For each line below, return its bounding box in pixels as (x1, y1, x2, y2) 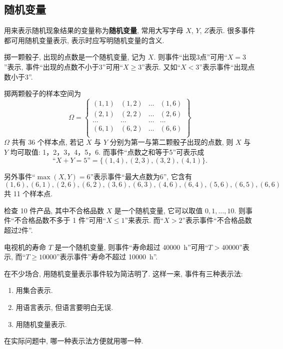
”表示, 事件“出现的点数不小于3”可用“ (4, 61, 123, 72)
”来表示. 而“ (124, 215, 164, 225)
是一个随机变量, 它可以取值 (114, 205, 203, 215)
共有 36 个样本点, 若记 (11, 137, 84, 147)
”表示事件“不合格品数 (182, 215, 252, 225)
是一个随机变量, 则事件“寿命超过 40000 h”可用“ (54, 241, 208, 252)
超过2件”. (4, 224, 33, 235)
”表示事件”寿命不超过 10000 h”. (56, 251, 158, 262)
